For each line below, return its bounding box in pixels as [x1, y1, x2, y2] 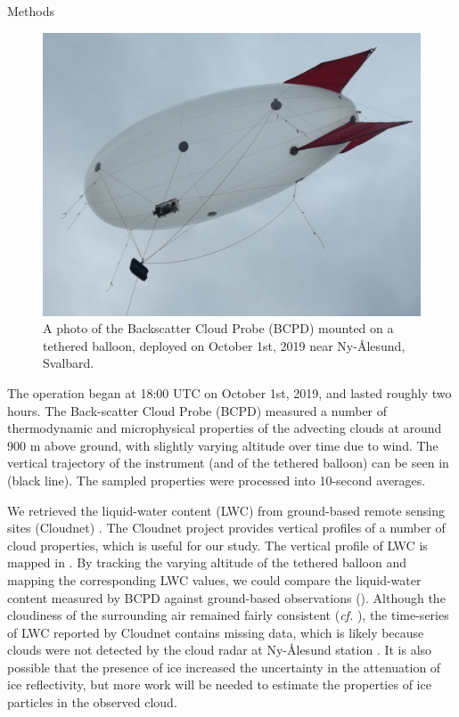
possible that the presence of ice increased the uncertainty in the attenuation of [7, 657, 441, 676]
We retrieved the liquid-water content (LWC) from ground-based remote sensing [7, 501, 446, 519]
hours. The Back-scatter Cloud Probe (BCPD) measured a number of [7, 401, 388, 420]
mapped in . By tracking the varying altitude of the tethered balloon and [7, 553, 406, 572]
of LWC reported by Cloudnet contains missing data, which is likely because [7, 623, 424, 641]
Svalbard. [43, 354, 94, 372]
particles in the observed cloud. [7, 693, 177, 712]
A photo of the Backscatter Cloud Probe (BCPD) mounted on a [43, 319, 394, 338]
